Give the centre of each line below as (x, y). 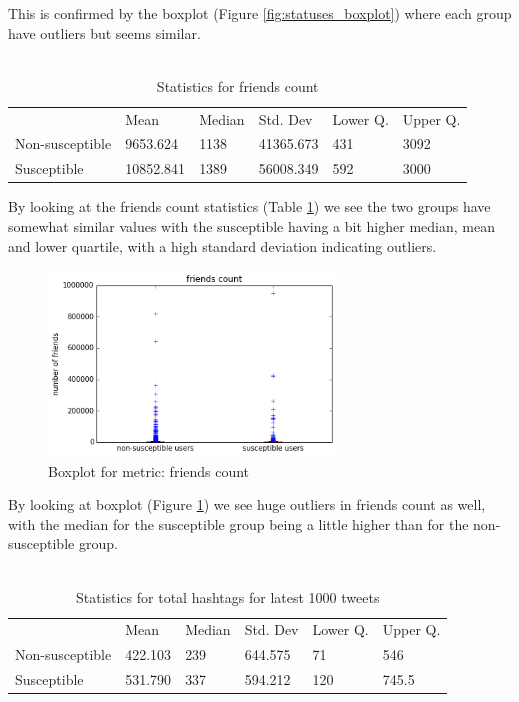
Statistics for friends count (237, 85)
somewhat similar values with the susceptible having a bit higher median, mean (251, 226)
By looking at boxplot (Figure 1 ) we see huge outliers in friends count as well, (247, 504)
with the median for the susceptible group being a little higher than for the (238, 523)
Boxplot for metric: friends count (149, 470)
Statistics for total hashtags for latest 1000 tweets (227, 596)
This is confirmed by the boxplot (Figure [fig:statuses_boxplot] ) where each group (260, 13)
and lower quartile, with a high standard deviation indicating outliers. (222, 245)
